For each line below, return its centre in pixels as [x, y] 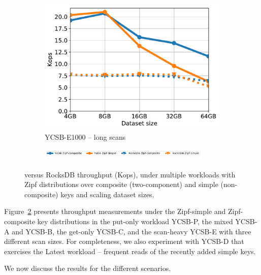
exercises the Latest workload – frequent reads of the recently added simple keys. [130, 251]
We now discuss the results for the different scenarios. [88, 268]
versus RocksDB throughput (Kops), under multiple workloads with [130, 174]
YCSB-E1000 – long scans [85, 136]
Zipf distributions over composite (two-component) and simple [121, 184]
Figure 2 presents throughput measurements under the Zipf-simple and [115, 211]
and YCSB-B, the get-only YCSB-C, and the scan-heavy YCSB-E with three [132, 231]
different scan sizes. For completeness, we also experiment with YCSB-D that [124, 241]
